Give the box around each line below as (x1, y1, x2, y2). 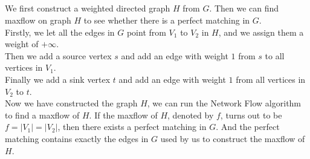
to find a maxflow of (5, 108, 80, 121)
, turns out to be (220, 108, 282, 121)
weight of (5, 37, 39, 50)
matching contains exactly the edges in (5, 132, 149, 144)
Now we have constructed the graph (5, 97, 138, 109)
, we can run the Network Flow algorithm (147, 97, 302, 109)
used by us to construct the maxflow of (160, 132, 305, 144)
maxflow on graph (5, 13, 71, 26)
